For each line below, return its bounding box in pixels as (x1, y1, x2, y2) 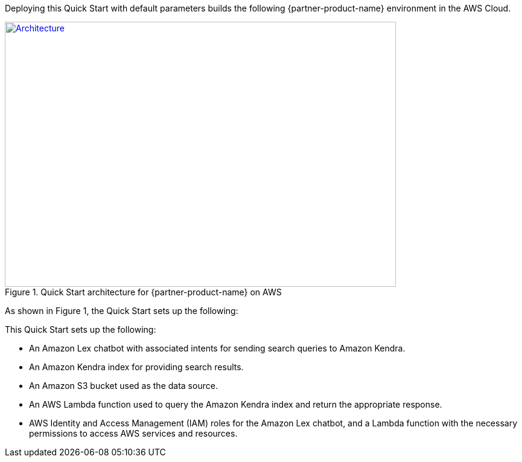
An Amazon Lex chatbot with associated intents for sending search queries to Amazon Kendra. (29, 343, 406, 353)
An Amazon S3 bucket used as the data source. (29, 380, 218, 391)
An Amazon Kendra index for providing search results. (29, 362, 244, 372)
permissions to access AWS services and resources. (29, 428, 238, 438)
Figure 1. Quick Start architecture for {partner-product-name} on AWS (5, 287, 282, 297)
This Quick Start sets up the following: (5, 324, 156, 335)
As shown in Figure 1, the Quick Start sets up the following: (5, 306, 238, 316)
